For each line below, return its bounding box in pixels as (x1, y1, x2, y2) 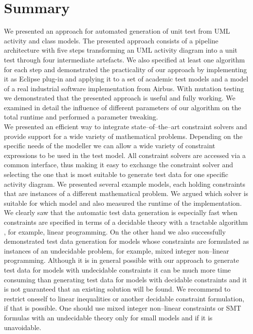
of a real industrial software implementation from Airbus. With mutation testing (4, 83, 244, 93)
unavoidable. (4, 322, 41, 332)
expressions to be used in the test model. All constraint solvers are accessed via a (4, 150, 246, 160)
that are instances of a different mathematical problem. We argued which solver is (4, 188, 249, 198)
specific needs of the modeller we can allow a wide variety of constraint (4, 140, 216, 151)
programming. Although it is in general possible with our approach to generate (4, 255, 239, 265)
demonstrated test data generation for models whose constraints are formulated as (4, 236, 249, 246)
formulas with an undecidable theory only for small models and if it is (4, 312, 213, 322)
